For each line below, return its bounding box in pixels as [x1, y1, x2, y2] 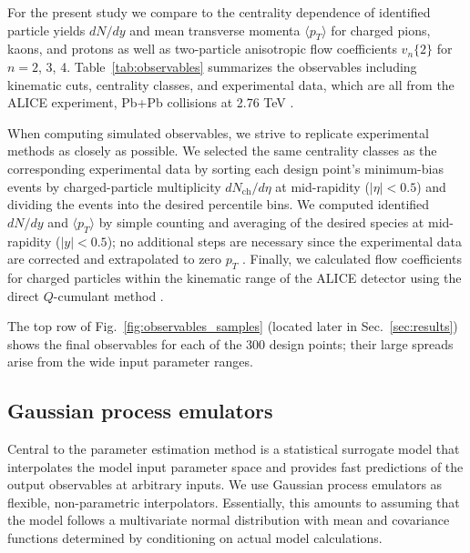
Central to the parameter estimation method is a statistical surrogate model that [7, 439, 460, 458]
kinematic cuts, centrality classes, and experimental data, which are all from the [7, 75, 455, 94]
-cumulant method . [53, 286, 164, 305]
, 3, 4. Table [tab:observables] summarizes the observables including [38, 56, 417, 75]
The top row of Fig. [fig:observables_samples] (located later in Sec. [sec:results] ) [7, 317, 458, 336]
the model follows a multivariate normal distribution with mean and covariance [7, 510, 450, 529]
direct [7, 286, 40, 305]
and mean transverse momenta [129, 20, 301, 39]
